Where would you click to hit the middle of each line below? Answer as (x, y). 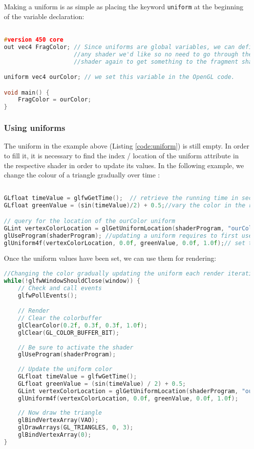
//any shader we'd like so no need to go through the (163, 54)
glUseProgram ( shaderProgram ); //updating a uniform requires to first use (128, 236)
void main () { (27, 92)
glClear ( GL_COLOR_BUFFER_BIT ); (69, 333)
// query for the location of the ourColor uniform (90, 221)
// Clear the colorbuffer (60, 318)
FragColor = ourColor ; (55, 100)
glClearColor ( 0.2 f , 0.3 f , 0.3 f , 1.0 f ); (83, 325)
